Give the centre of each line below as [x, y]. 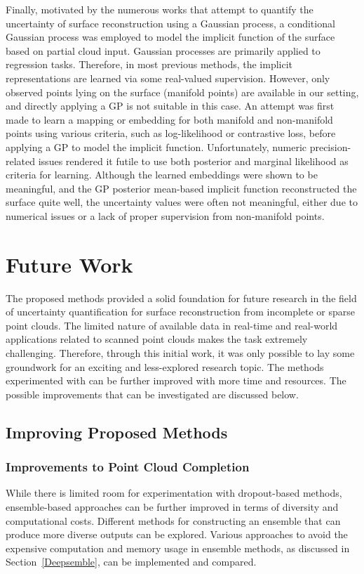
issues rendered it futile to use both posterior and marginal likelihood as [193, 161]
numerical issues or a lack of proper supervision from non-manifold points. [165, 215]
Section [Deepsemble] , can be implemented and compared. [131, 562]
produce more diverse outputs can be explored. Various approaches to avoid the [177, 534]
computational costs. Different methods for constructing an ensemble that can [173, 520]
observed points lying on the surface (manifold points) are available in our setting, [182, 92]
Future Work [69, 264]
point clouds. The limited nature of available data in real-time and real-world [172, 325]
